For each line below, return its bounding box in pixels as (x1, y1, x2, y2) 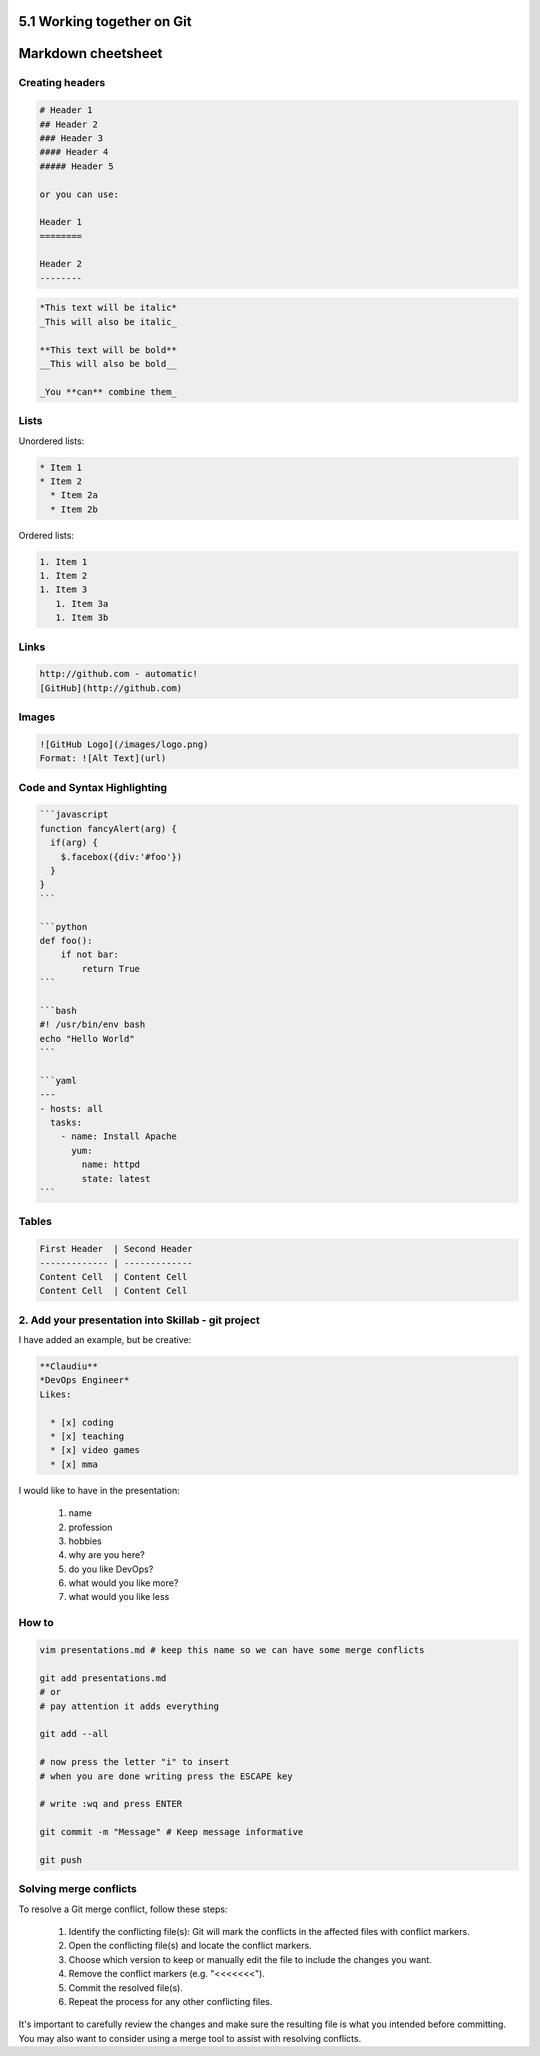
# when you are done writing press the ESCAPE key (39, 1770, 294, 1782)
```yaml (39, 1075, 77, 1086)
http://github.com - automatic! (39, 668, 199, 680)
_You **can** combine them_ (39, 386, 177, 397)
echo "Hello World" (39, 1033, 135, 1044)
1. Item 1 (39, 556, 88, 567)
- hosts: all (39, 1103, 104, 1114)
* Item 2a (50, 490, 99, 501)
